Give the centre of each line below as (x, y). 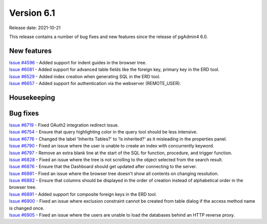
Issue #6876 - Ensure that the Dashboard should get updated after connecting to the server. (103, 167)
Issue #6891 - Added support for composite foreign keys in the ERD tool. (83, 194)
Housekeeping (32, 97)
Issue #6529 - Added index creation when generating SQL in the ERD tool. (85, 76)
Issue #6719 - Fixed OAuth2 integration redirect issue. (64, 125)
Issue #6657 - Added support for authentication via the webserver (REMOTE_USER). (95, 84)
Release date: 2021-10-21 (35, 28)
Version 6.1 (32, 13)
